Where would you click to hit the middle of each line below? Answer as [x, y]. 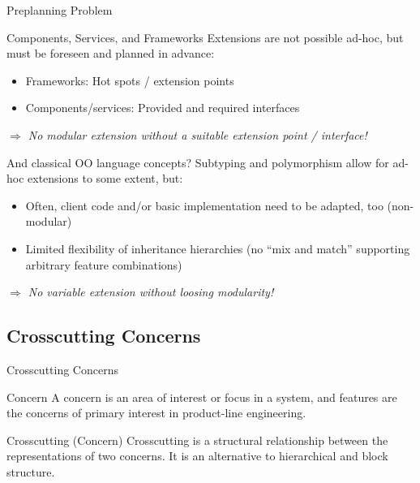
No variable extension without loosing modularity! [151, 292]
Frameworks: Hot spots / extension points [130, 80]
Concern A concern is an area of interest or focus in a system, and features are [202, 397]
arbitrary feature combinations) [104, 264]
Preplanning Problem [60, 10]
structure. [31, 471]
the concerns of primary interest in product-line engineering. [156, 413]
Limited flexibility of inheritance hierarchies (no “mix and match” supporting [218, 248]
